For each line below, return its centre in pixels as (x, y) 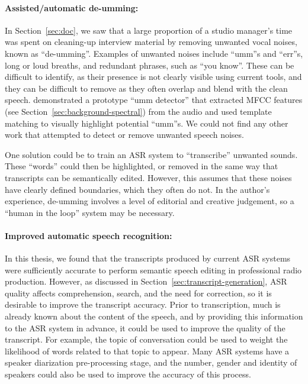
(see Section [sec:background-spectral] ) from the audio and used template (138, 111)
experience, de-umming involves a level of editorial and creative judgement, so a (150, 201)
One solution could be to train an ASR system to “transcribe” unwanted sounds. (151, 154)
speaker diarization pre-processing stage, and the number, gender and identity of (151, 362)
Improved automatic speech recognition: (89, 235)
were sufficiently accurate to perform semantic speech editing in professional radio (153, 270)
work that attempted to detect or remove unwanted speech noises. (124, 135)
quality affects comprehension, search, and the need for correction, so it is (138, 293)
